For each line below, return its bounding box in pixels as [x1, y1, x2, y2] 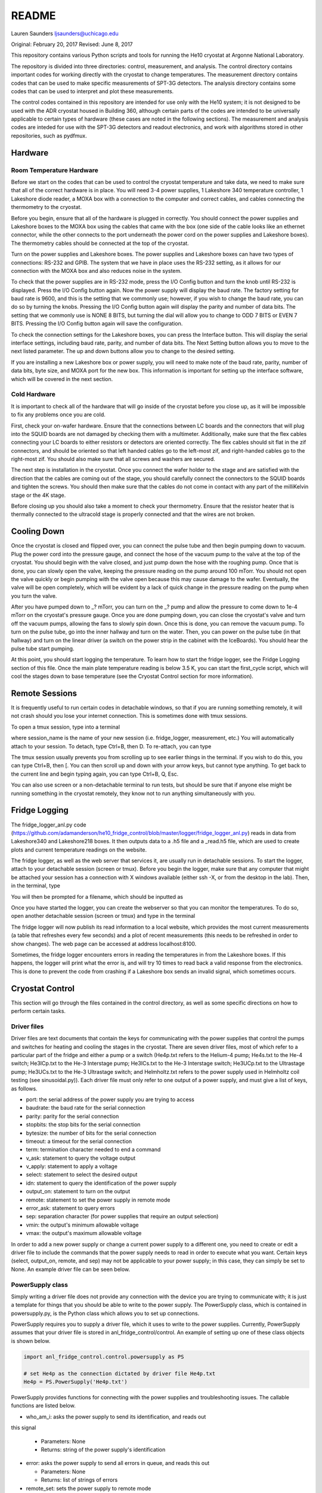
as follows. [11, 1085, 38, 1092]
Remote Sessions [11, 689, 78, 698]
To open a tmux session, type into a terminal [11, 723, 120, 730]
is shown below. [11, 1337, 51, 1344]
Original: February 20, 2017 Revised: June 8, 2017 [11, 41, 134, 48]
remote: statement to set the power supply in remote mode [26, 1196, 171, 1203]
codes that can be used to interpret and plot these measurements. [11, 87, 174, 95]
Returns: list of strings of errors [41, 1476, 118, 1483]
